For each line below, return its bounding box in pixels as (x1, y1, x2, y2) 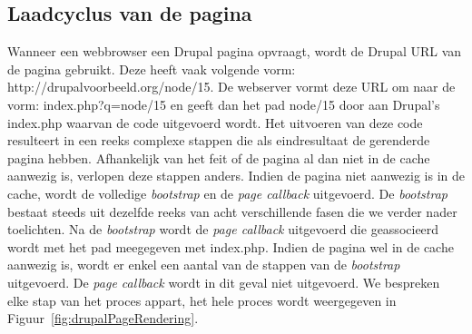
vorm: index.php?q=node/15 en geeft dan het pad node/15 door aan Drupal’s (7, 94, 440, 113)
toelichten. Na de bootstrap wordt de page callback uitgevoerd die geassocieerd (7, 220, 439, 239)
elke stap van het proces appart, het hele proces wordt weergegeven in (7, 290, 397, 309)
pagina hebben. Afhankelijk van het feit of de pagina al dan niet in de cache (7, 148, 430, 167)
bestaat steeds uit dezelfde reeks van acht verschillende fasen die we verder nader (7, 201, 457, 221)
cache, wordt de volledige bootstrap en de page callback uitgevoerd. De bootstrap (7, 183, 448, 202)
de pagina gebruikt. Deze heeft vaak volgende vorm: (7, 59, 296, 78)
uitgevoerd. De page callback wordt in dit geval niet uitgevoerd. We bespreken (7, 272, 440, 291)
